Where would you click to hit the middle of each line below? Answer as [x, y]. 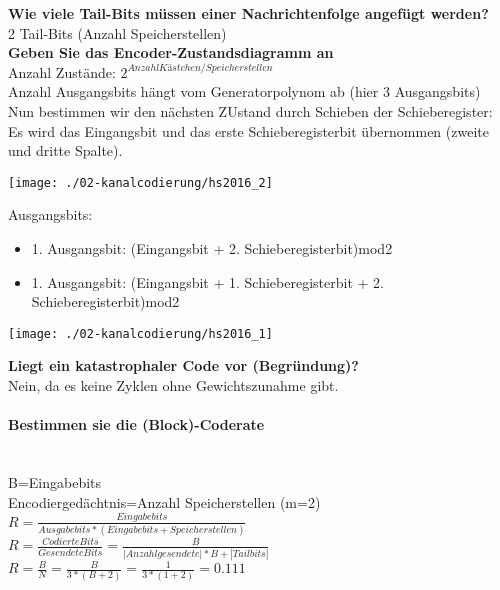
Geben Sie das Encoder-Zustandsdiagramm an [171, 52]
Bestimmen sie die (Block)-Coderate [136, 424]
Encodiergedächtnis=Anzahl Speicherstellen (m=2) [164, 501]
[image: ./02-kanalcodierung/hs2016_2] [140, 182]
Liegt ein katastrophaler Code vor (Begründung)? [183, 365]
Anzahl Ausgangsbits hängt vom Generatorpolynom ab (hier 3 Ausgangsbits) [244, 91]
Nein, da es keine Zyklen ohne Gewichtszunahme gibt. [173, 385]
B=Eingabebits [55, 482]
